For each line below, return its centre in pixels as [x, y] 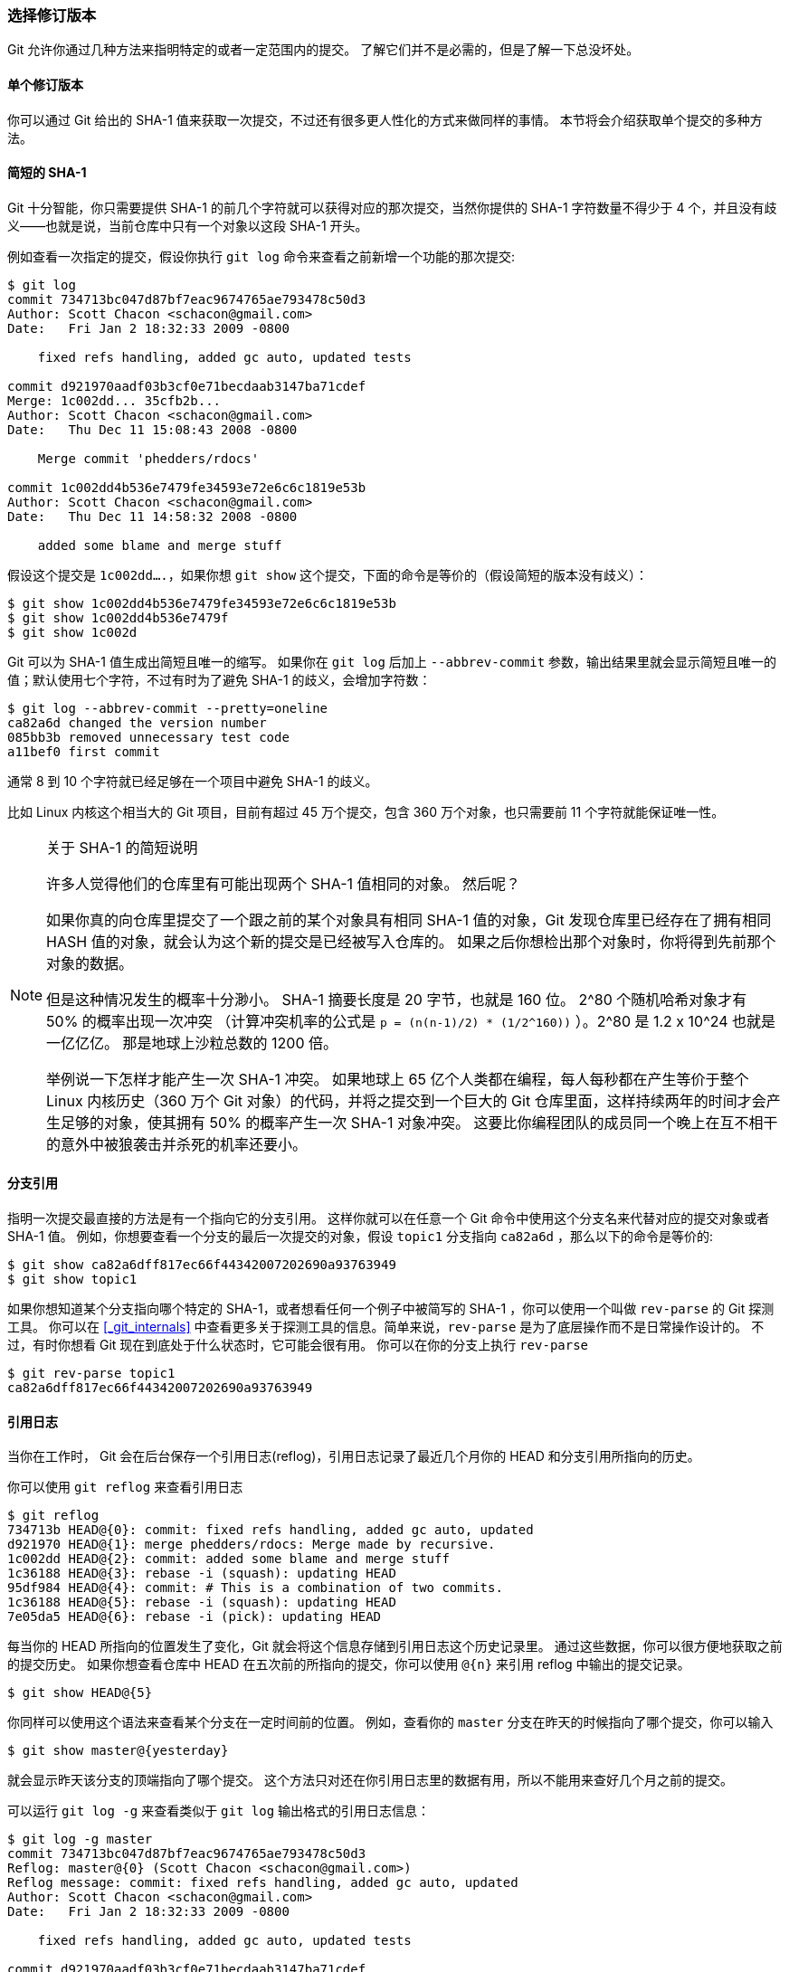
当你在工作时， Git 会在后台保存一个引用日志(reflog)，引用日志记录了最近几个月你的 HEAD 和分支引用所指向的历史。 [354, 1456]
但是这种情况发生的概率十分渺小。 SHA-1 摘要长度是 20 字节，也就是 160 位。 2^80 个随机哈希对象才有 [397, 999]
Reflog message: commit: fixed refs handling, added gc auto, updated [263, 1883]
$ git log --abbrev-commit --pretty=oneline [168, 708]
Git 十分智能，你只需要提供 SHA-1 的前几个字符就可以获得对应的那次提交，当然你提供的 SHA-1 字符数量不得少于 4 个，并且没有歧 [392, 207]
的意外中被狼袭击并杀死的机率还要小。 [177, 1144]
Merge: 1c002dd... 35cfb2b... [114, 400]
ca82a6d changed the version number [137, 722]
